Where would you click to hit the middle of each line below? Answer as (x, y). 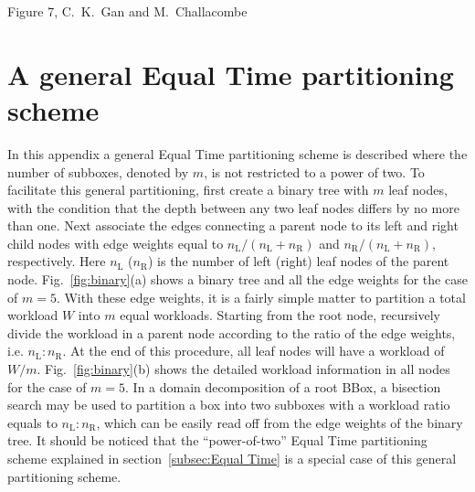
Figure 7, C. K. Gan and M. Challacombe (127, 11)
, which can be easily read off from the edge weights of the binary (280, 422)
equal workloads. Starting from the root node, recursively (280, 315)
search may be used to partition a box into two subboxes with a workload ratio (229, 405)
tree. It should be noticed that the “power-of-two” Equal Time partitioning (217, 440)
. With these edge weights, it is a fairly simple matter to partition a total (261, 297)
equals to (32, 422)
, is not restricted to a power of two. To (314, 171)
